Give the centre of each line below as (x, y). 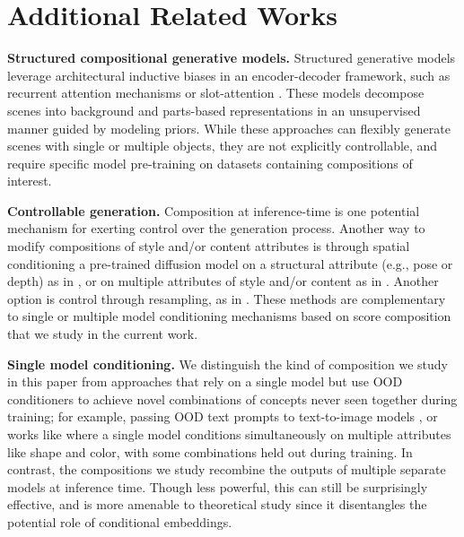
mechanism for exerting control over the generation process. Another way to (216, 228)
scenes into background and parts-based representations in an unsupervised (214, 110)
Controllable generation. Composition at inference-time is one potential (214, 210)
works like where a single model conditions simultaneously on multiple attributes (229, 434)
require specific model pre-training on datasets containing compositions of (210, 163)
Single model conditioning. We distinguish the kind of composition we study (228, 364)
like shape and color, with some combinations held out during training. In (210, 451)
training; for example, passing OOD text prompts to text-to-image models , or (223, 416)
